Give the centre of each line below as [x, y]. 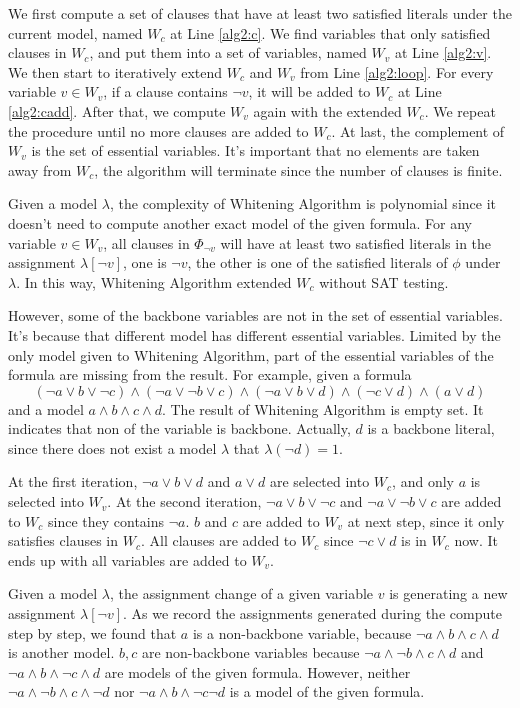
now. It [476, 540]
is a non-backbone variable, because [302, 632]
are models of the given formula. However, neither [257, 671]
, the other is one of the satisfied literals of [317, 262]
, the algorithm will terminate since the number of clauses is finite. [298, 169]
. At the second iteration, [184, 501]
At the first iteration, [73, 481]
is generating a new [448, 593]
